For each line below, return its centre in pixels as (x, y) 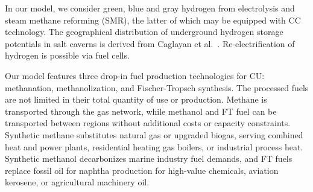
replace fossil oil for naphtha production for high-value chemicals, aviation (142, 170)
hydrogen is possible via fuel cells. (67, 55)
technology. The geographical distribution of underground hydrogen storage (144, 32)
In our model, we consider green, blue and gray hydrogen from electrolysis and (150, 8)
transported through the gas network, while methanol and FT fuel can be (141, 111)
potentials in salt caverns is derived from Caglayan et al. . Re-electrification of (150, 43)
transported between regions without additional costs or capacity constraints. (148, 123)
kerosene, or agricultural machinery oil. (77, 182)
